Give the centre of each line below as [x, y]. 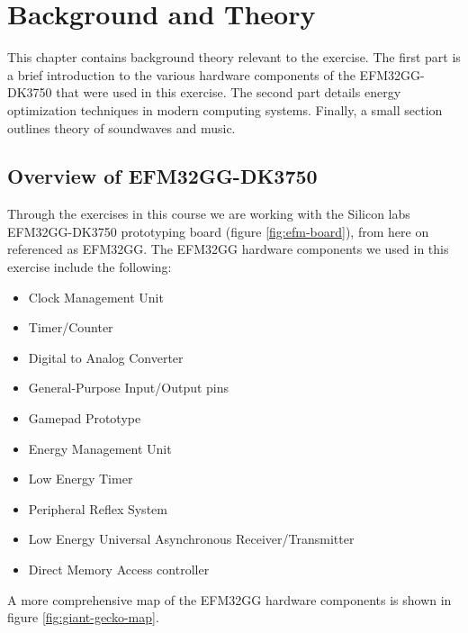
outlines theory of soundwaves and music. [121, 127]
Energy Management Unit [100, 448]
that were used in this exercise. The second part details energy [229, 92]
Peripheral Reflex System [98, 508]
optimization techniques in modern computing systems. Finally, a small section [225, 109]
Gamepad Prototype [85, 418]
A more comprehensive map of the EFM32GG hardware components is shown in [229, 599]
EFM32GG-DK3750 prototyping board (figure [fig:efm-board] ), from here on [218, 231]
